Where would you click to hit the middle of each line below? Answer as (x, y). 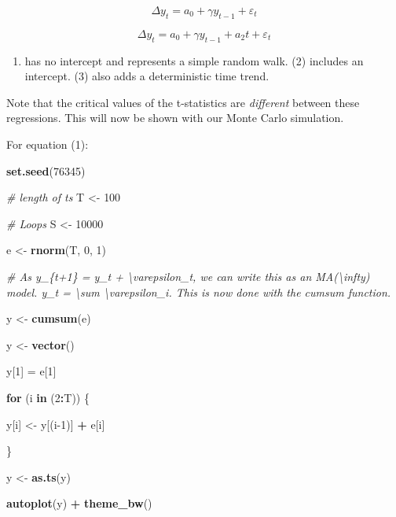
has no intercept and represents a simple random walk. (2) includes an (194, 60)
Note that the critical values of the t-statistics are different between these (183, 102)
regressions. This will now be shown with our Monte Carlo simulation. (175, 118)
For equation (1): (48, 144)
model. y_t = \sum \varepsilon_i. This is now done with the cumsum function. (199, 292)
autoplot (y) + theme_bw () (79, 503)
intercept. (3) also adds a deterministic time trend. (147, 76)
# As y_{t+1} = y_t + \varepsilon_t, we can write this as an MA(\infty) (188, 276)
